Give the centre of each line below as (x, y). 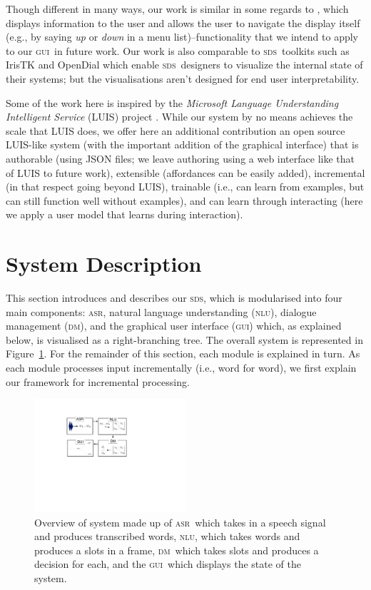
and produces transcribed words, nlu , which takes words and (167, 536)
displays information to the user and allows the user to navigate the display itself (183, 22)
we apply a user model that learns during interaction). (124, 214)
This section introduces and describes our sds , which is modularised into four (174, 298)
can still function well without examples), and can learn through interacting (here (184, 200)
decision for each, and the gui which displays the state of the (168, 564)
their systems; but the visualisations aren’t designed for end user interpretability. (183, 78)
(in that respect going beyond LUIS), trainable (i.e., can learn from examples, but (185, 187)
